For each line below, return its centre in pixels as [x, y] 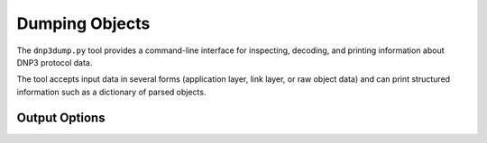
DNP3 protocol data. [55, 62]
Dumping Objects [83, 23]
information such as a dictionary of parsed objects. [111, 92]
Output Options [61, 117]
